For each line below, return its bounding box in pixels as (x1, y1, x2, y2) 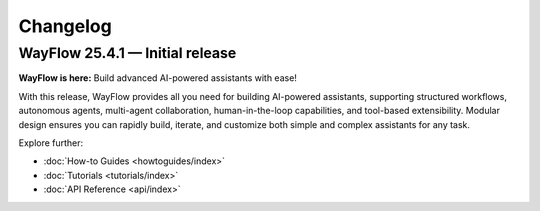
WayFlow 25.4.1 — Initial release (18, 44, 237, 62)
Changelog (18, 15, 112, 37)
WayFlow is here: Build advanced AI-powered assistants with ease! (18, 72, 297, 84)
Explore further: (18, 136, 84, 149)
